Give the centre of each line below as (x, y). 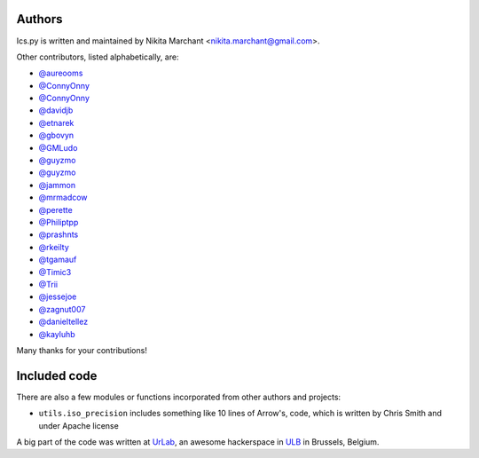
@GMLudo (58, 147)
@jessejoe (58, 296)
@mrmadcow (63, 197)
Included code (57, 376)
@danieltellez (63, 322)
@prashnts (59, 234)
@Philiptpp (59, 222)
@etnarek (56, 122)
